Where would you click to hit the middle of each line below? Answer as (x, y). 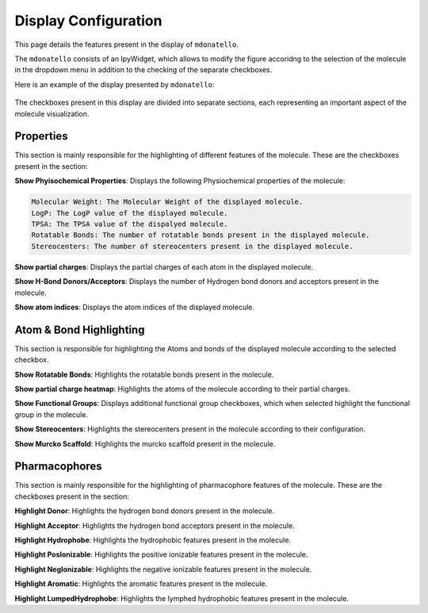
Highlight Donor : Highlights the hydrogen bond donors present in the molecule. (145, 511)
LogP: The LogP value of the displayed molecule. (130, 213)
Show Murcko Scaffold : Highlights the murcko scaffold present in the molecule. (145, 443)
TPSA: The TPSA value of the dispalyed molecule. (130, 224)
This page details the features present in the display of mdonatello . (127, 44)
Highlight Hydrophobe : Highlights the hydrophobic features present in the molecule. (153, 540)
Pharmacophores (58, 467)
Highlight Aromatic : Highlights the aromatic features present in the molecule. (141, 584)
